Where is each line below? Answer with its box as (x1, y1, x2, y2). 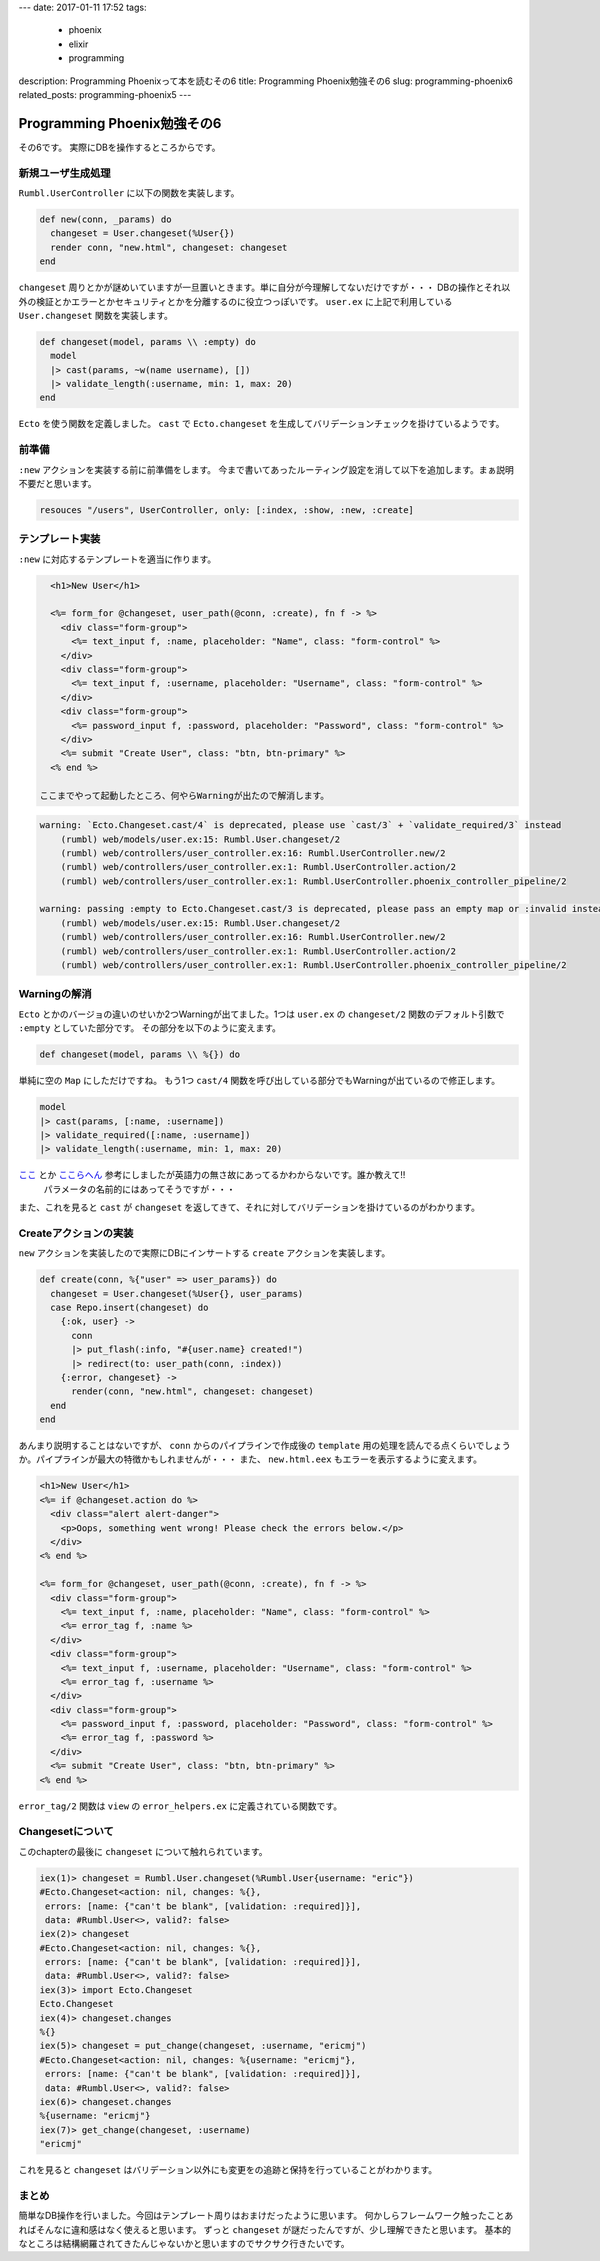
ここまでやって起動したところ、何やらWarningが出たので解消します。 (39, 790, 330, 801)
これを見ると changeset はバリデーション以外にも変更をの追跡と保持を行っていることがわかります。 (18, 2164, 438, 2176)
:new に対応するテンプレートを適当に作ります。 (18, 553, 217, 565)
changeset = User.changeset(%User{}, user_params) (50, 1288, 304, 1299)
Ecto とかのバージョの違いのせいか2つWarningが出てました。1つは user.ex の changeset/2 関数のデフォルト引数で (18, 1008, 505, 1020)
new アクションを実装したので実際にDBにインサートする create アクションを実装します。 (18, 1247, 391, 1259)
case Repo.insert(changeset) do (50, 1301, 209, 1313)
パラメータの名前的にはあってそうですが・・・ (43, 1183, 236, 1195)
